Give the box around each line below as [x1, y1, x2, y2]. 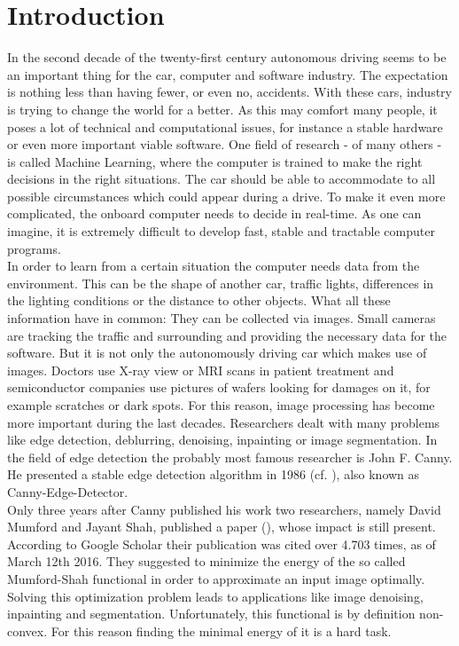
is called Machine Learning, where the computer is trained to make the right [7, 152, 423, 170]
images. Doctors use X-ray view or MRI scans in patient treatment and [7, 360, 394, 379]
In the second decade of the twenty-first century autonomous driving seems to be [7, 48, 447, 67]
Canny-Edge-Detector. [7, 482, 128, 500]
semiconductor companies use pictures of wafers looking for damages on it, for [7, 378, 431, 397]
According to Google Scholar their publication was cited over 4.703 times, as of [7, 534, 436, 553]
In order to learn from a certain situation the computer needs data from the [7, 256, 420, 275]
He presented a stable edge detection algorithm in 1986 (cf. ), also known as [7, 465, 420, 484]
